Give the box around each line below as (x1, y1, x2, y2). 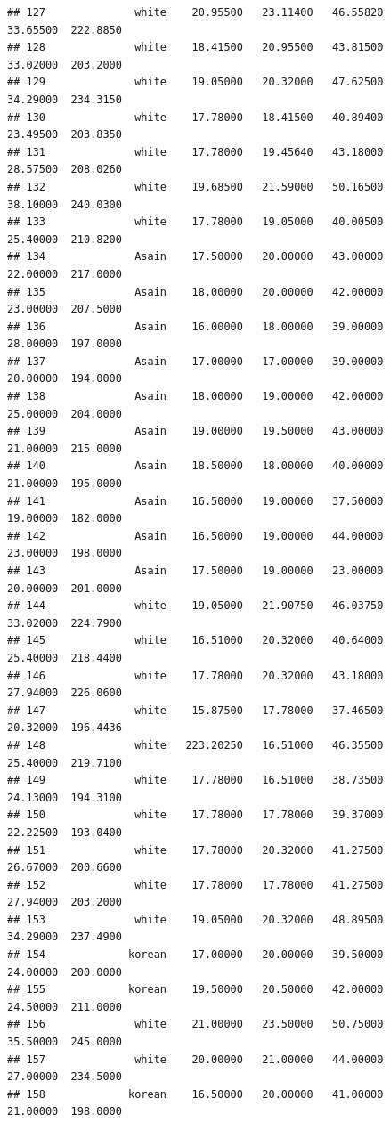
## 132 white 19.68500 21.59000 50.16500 (7, 180, 384, 193)
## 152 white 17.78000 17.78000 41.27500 (7, 878, 384, 891)
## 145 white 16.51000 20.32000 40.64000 (7, 634, 384, 647)
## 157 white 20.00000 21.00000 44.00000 (7, 1053, 384, 1066)
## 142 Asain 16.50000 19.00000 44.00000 (7, 529, 384, 542)
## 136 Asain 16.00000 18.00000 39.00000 (7, 320, 384, 333)
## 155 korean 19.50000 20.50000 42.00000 (7, 983, 384, 996)
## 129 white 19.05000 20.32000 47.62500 (7, 76, 384, 89)
